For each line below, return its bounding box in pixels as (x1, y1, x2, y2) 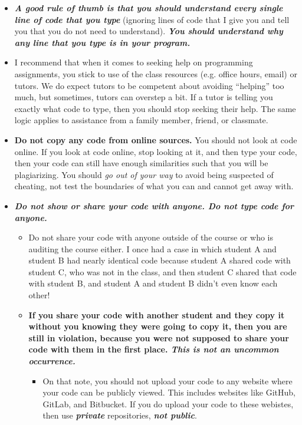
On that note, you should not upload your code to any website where (42, 374, 293, 387)
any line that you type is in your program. (14, 36, 191, 48)
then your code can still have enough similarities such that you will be (14, 157, 268, 169)
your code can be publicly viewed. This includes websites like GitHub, (42, 386, 296, 398)
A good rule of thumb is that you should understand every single (14, 2, 283, 14)
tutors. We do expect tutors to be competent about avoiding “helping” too (14, 79, 284, 91)
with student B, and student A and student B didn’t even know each (28, 277, 278, 289)
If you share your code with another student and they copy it (28, 308, 285, 321)
